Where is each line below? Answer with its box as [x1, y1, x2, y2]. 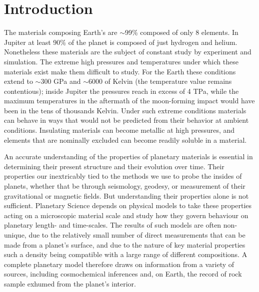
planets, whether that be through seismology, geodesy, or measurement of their [4, 181, 245, 191]
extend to [4, 76, 33, 86]
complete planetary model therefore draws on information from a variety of [4, 259, 234, 269]
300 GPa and [40, 76, 81, 86]
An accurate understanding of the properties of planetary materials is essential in [4, 151, 253, 162]
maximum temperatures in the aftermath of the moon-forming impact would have [4, 95, 255, 106]
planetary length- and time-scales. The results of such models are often [4, 220, 221, 230]
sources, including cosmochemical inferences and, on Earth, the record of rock [4, 269, 242, 279]
